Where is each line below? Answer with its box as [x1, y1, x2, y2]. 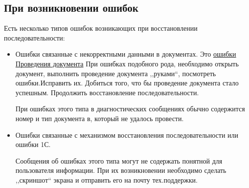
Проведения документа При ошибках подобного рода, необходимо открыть [15, 58, 239, 68]
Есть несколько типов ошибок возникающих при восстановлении [4, 23, 198, 33]
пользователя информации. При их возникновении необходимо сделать [15, 165, 226, 175]
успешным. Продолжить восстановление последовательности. [15, 87, 199, 97]
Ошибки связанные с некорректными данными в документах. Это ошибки [15, 49, 236, 59]
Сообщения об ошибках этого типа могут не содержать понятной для [15, 155, 223, 166]
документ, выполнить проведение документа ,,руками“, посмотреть [15, 68, 216, 78]
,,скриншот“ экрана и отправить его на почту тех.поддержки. [15, 174, 198, 185]
